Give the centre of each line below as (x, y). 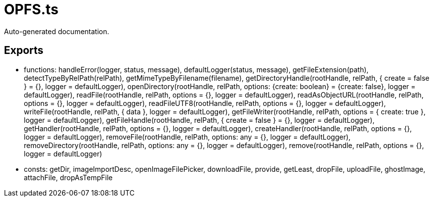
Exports (24, 50)
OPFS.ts (31, 9)
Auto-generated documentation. (57, 31)
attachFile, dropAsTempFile (68, 177)
